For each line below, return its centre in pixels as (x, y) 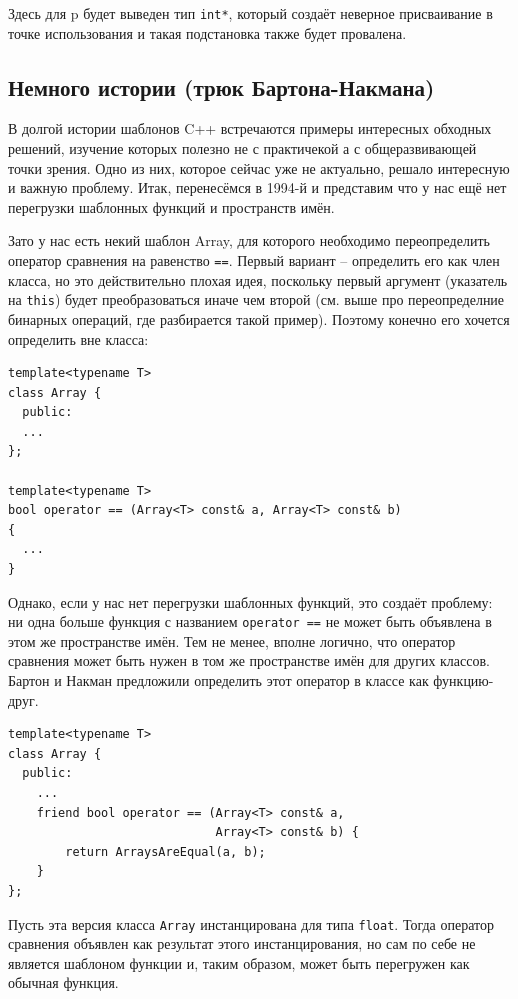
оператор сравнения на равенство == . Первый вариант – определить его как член (254, 260)
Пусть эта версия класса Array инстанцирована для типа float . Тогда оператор (251, 923)
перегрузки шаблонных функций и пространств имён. (171, 206)
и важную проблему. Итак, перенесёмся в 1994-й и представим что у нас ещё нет (257, 187)
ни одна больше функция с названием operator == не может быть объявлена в (250, 621)
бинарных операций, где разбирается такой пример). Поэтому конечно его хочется (259, 318)
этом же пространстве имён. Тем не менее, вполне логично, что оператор (232, 640)
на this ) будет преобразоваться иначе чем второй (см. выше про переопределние (256, 299)
